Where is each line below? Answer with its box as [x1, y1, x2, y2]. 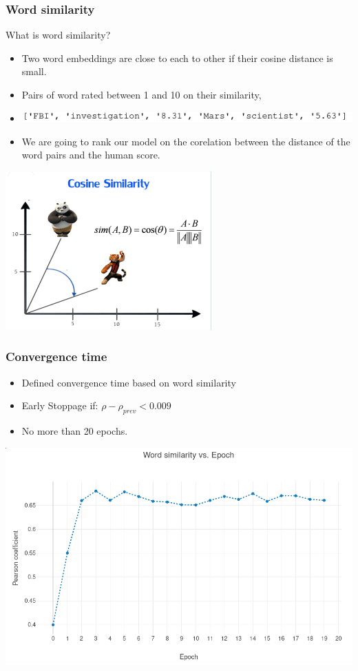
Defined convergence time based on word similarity [21, 375, 236, 389]
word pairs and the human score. [21, 147, 160, 162]
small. [21, 64, 47, 79]
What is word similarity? [6, 28, 111, 42]
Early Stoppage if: [21, 398, 98, 413]
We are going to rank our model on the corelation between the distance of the [21, 134, 350, 148]
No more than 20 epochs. [21, 424, 128, 438]
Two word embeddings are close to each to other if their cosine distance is [21, 50, 333, 65]
